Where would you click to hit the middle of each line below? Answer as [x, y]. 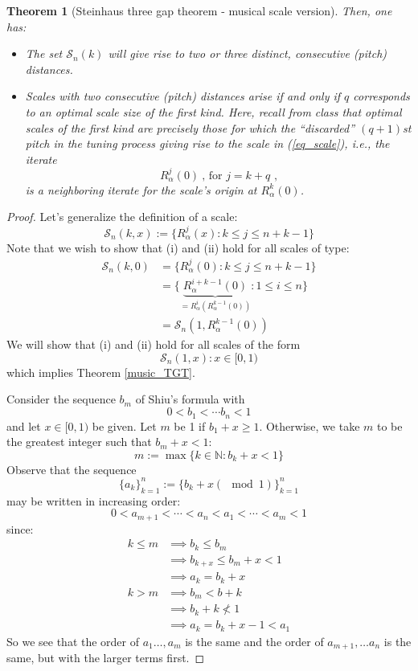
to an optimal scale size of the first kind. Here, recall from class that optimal [213, 111]
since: [20, 528]
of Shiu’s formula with [190, 399]
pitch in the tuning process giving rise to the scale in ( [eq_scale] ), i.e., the [207, 143]
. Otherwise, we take [309, 426]
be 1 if [190, 426]
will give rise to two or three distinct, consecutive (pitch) [248, 53]
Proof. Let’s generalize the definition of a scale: [122, 217]
